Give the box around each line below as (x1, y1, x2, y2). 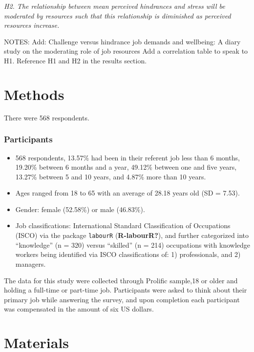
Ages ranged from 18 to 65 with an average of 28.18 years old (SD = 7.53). (15, 188, 240, 198)
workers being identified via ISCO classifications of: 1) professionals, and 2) (15, 249, 241, 259)
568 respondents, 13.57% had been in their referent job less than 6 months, (15, 152, 240, 162)
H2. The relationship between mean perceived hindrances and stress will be (4, 1, 225, 11)
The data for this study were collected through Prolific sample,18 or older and (4, 275, 238, 285)
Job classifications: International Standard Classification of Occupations (15, 220, 231, 231)
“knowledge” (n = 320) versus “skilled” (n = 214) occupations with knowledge (15, 239, 251, 250)
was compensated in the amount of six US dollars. (4, 304, 154, 314)
